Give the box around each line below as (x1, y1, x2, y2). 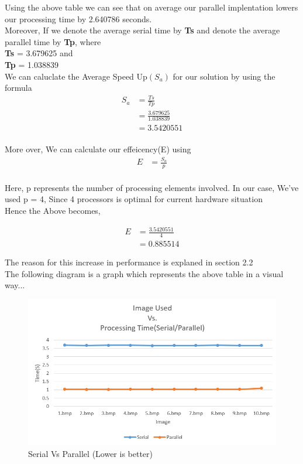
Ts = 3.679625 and (5, 47, 73, 59)
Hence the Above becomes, (5, 204, 101, 217)
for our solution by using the (173, 70, 276, 82)
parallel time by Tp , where (5, 35, 101, 47)
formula (5, 81, 32, 94)
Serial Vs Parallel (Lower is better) (28, 447, 153, 459)
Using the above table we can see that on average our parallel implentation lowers (5, 1, 298, 13)
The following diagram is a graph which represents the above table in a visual (5, 267, 284, 279)
